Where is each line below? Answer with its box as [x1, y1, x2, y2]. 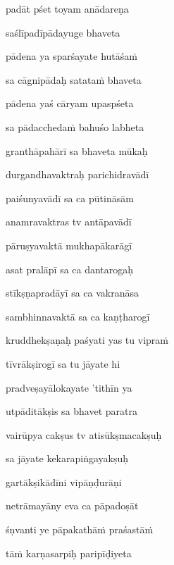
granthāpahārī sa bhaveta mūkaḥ [6, 143, 148, 158]
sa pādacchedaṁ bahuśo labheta [6, 119, 144, 134]
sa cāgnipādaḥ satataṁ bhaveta [6, 72, 142, 87]
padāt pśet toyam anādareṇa [6, 1, 129, 15]
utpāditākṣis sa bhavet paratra [6, 404, 137, 418]
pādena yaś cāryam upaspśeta [6, 96, 134, 111]
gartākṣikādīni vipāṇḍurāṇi [6, 474, 122, 489]
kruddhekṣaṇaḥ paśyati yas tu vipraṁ [6, 333, 168, 347]
